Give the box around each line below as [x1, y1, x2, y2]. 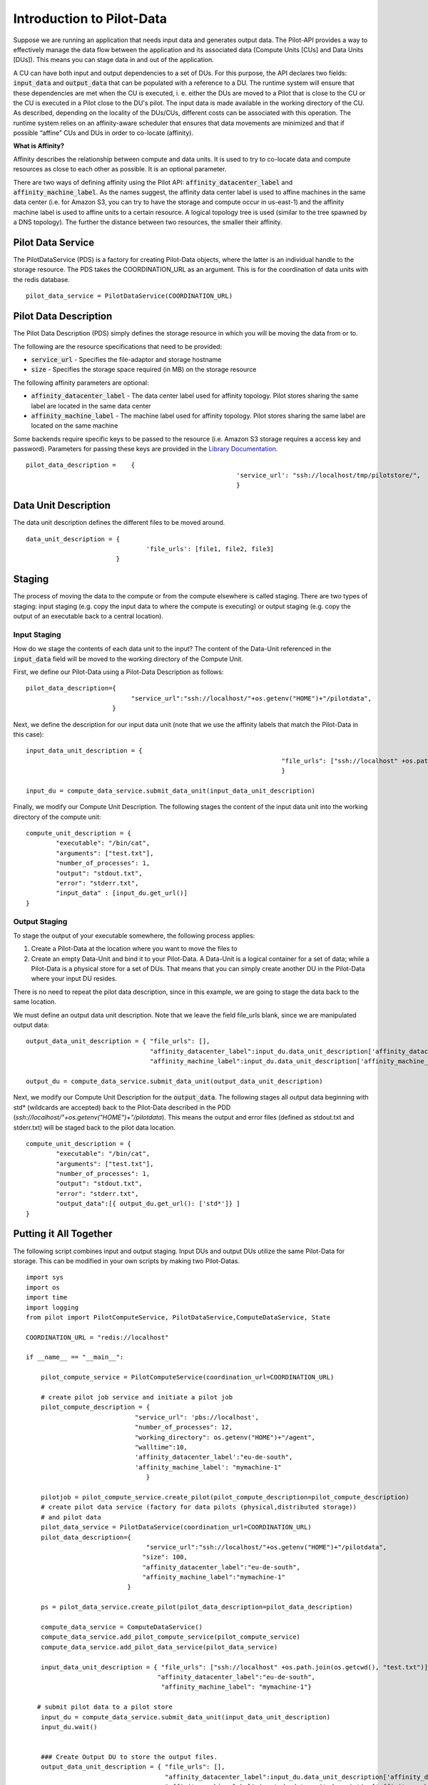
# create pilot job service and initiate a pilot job [40, 1393, 233, 1402]
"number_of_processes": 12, [134, 1423, 233, 1432]
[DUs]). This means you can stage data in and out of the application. [13, 56, 214, 64]
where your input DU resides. [31, 975, 118, 983]
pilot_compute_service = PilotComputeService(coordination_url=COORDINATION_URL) [40, 1373, 335, 1382]
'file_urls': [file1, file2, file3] [146, 545, 275, 553]
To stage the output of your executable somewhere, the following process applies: [13, 931, 255, 940]
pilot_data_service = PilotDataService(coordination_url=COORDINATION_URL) [40, 1523, 312, 1532]
